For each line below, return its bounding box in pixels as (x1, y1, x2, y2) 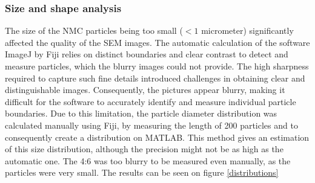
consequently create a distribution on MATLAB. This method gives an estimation (5, 130, 310, 143)
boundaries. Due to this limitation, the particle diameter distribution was (5, 107, 277, 120)
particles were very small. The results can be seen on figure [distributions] (5, 166, 279, 179)
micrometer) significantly (201, 24, 294, 37)
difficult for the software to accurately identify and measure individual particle (5, 95, 296, 108)
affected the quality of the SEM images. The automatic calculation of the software (5, 36, 310, 48)
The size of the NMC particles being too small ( (5, 24, 183, 37)
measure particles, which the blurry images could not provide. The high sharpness (5, 60, 309, 72)
